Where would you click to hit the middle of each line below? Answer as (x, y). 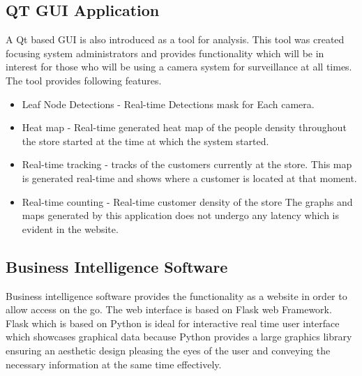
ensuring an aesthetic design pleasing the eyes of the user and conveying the (168, 350)
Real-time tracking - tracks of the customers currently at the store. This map (187, 164)
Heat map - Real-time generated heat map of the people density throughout (184, 127)
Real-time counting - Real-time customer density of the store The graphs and (187, 201)
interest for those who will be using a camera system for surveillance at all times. (179, 67)
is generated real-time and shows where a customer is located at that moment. (189, 178)
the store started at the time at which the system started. (145, 141)
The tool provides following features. (84, 80)
